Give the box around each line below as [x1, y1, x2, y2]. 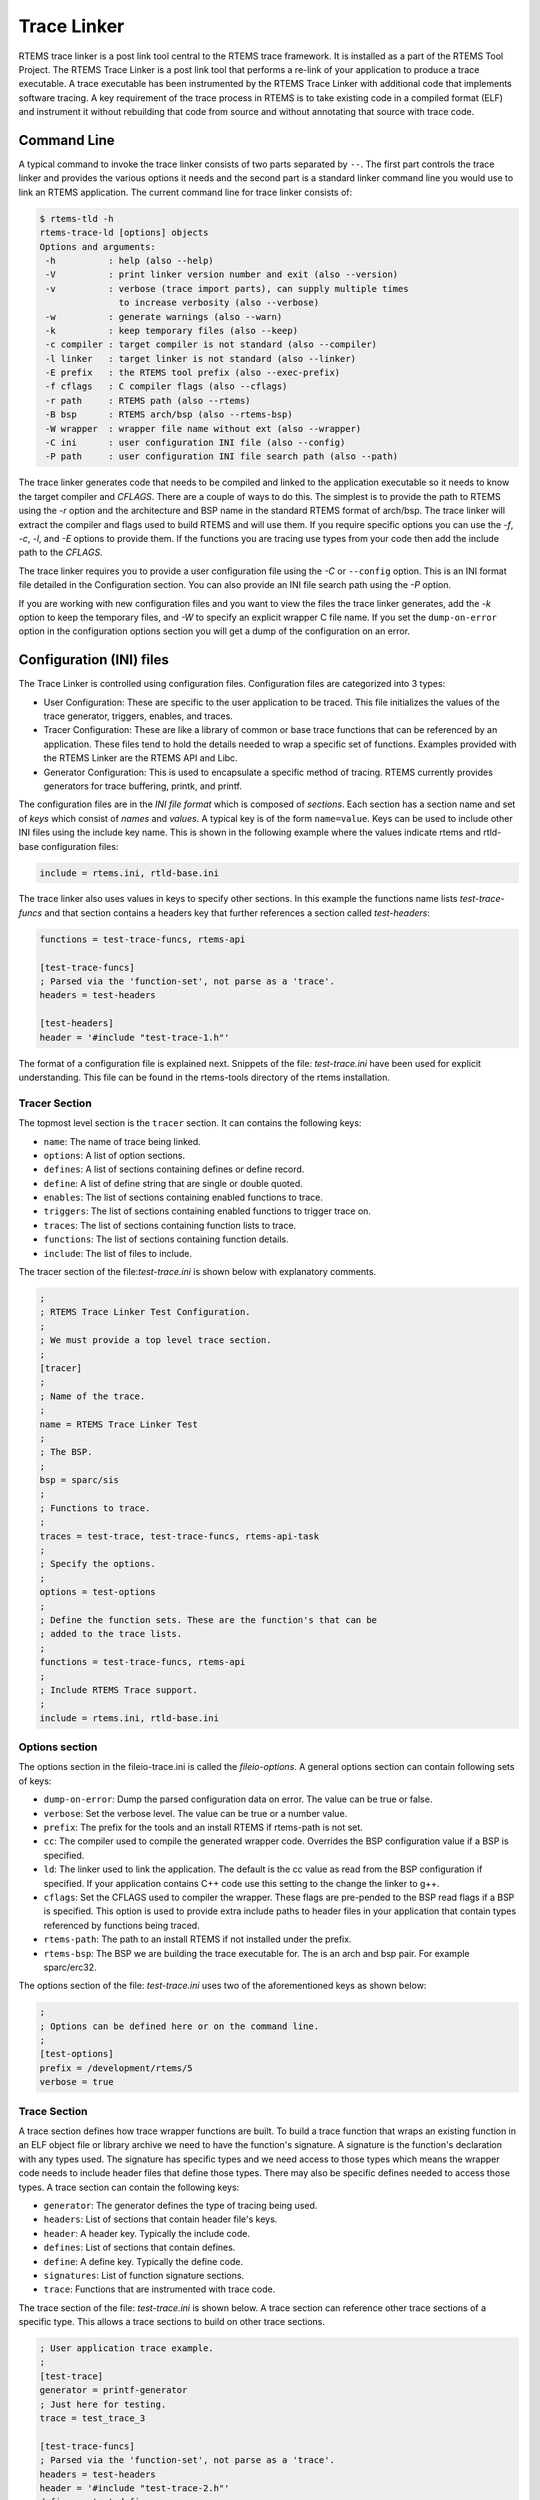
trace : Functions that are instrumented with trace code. [43, 2283, 276, 2295]
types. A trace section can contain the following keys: [18, 2181, 240, 2193]
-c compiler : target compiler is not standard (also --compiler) [45, 339, 378, 350]
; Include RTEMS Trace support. [39, 1684, 199, 1695]
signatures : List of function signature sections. [43, 2269, 245, 2281]
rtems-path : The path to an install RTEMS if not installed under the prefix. [43, 1933, 352, 1945]
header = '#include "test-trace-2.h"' [39, 2482, 230, 2494]
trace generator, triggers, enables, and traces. [43, 710, 234, 722]
